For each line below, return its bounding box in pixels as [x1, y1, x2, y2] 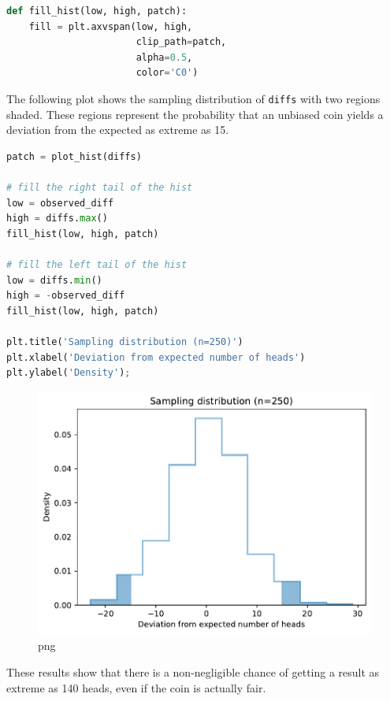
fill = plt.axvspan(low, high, [28, 20, 193, 32]
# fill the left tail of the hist [6, 258, 188, 270]
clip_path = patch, [136, 36, 227, 48]
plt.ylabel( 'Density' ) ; [6, 367, 131, 379]
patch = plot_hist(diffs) [6, 150, 142, 162]
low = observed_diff [6, 197, 114, 209]
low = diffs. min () [6, 274, 102, 286]
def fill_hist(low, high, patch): [6, 6, 188, 17]
